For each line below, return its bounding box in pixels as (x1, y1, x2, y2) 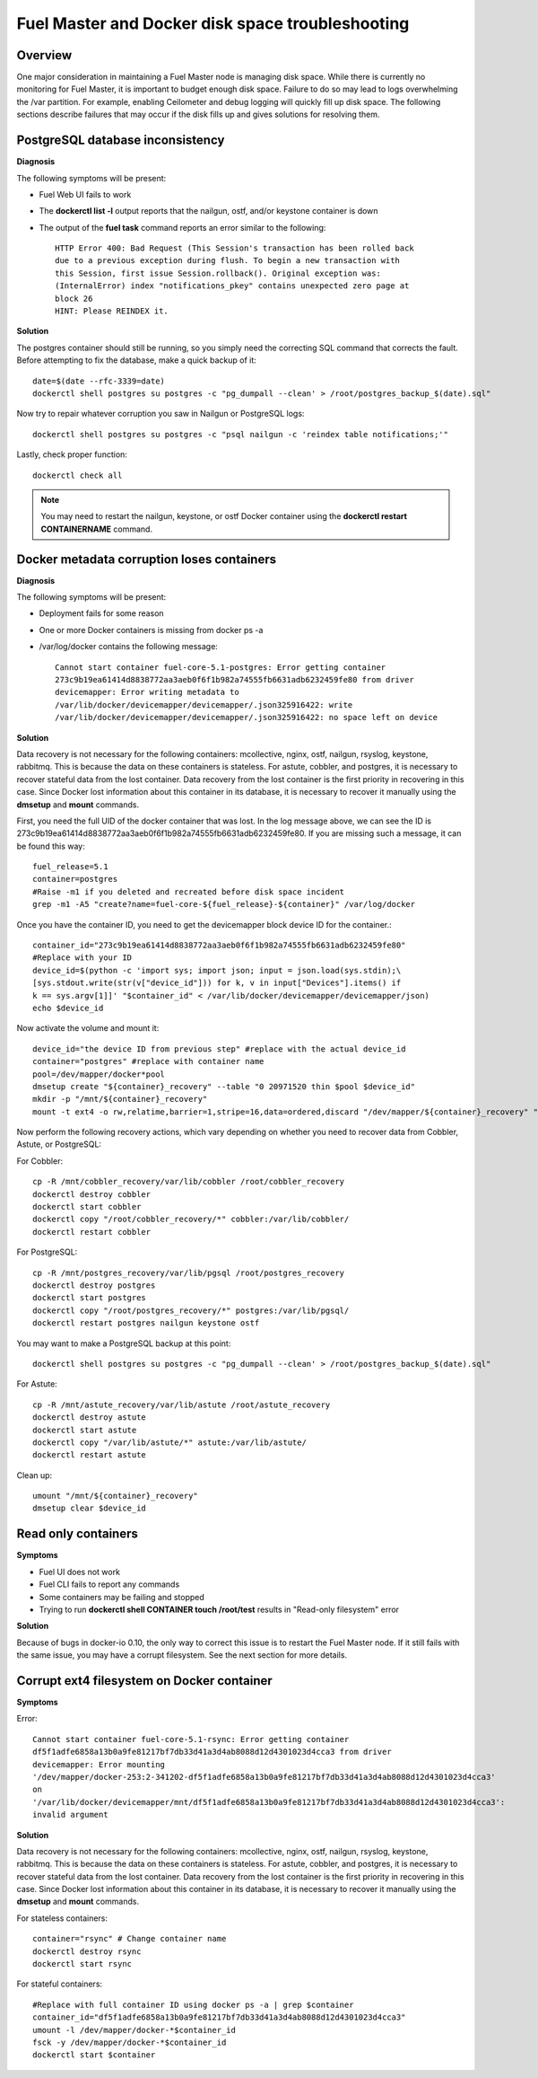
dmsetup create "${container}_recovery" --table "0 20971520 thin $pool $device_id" (32, 1081, 416, 1091)
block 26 (55, 293, 93, 304)
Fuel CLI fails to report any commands (39, 1579, 180, 1589)
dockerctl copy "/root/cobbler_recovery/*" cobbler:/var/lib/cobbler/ (32, 1214, 350, 1225)
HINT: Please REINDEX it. (55, 306, 169, 316)
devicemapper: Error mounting (32, 1759, 166, 1769)
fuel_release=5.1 (32, 862, 108, 872)
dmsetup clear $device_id (32, 1503, 147, 1513)
